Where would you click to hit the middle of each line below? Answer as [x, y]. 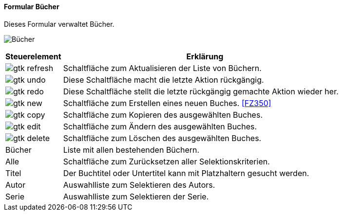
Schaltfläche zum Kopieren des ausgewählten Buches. [163, 115]
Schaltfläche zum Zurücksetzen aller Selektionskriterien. [166, 161]
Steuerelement [33, 56]
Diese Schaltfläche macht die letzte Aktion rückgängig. [163, 80]
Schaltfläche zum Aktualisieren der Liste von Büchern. [162, 68]
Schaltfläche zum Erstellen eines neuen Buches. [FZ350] [167, 103]
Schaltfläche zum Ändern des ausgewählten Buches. [160, 126]
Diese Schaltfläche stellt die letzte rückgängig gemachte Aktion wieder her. [201, 91]
